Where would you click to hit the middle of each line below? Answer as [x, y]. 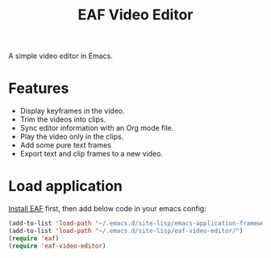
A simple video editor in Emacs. [60, 56]
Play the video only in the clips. [72, 137]
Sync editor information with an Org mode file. [97, 128]
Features [39, 88]
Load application [65, 186]
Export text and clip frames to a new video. [92, 154]
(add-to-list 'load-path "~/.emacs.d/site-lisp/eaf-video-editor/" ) [126, 231]
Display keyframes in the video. [72, 111]
